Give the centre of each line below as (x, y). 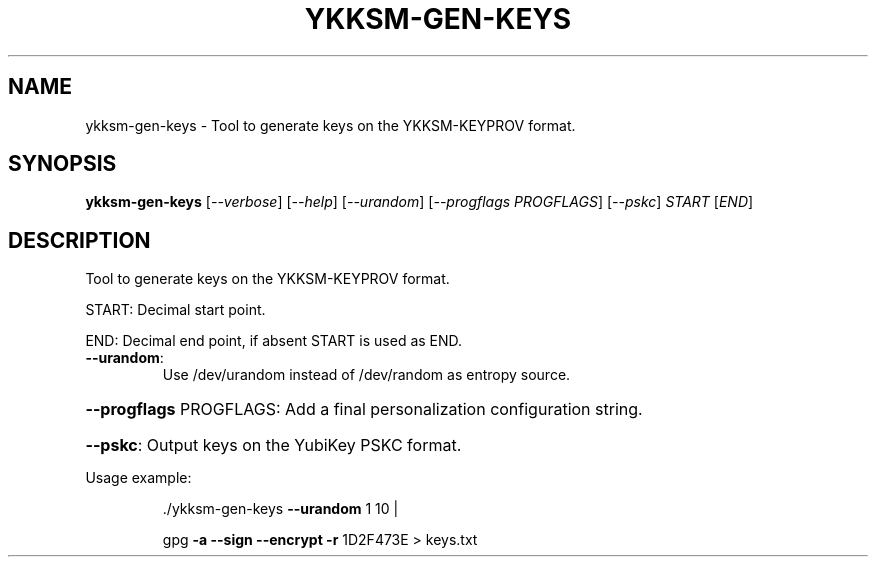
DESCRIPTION (79, 240)
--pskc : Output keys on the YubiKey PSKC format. (273, 445)
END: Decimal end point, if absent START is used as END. (274, 341)
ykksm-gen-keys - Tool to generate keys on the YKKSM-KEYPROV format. (330, 125)
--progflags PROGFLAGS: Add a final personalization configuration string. (364, 409)
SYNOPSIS (62, 164)
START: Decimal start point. (175, 310)
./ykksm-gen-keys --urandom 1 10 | (280, 509)
